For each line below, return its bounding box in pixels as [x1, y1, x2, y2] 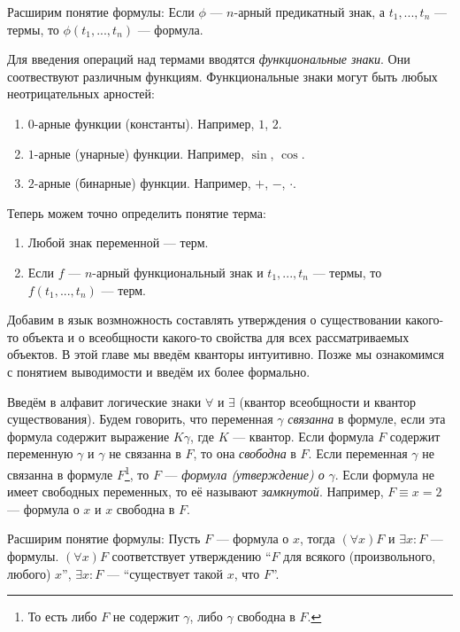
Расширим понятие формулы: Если [7, 3, 195, 20]
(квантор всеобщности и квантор [239, 392, 416, 410]
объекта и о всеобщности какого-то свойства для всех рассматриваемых [22, 327, 410, 346]
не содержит [112, 607, 180, 626]
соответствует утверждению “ [111, 546, 272, 565]
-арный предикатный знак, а [234, 3, 385, 20]
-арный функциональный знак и [92, 262, 264, 281]
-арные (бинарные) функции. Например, [34, 174, 251, 192]
